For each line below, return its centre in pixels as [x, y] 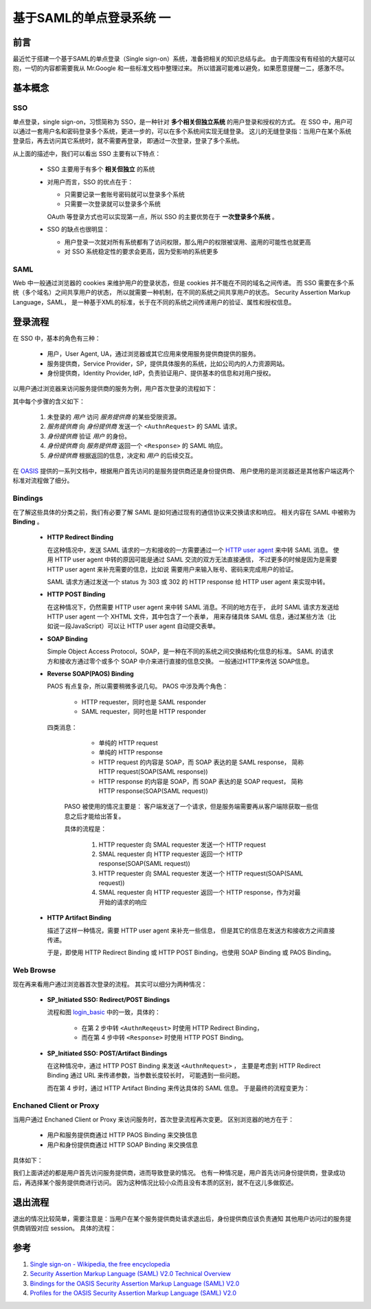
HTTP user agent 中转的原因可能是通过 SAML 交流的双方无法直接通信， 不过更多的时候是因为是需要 [196, 559]
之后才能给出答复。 [97, 816]
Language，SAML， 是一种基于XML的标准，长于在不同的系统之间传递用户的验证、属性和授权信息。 [154, 302]
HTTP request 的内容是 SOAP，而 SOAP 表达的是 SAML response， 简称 [201, 762]
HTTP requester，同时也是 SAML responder [144, 702]
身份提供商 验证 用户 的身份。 [89, 436]
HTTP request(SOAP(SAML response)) [154, 772]
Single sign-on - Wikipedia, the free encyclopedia [100, 1264]
